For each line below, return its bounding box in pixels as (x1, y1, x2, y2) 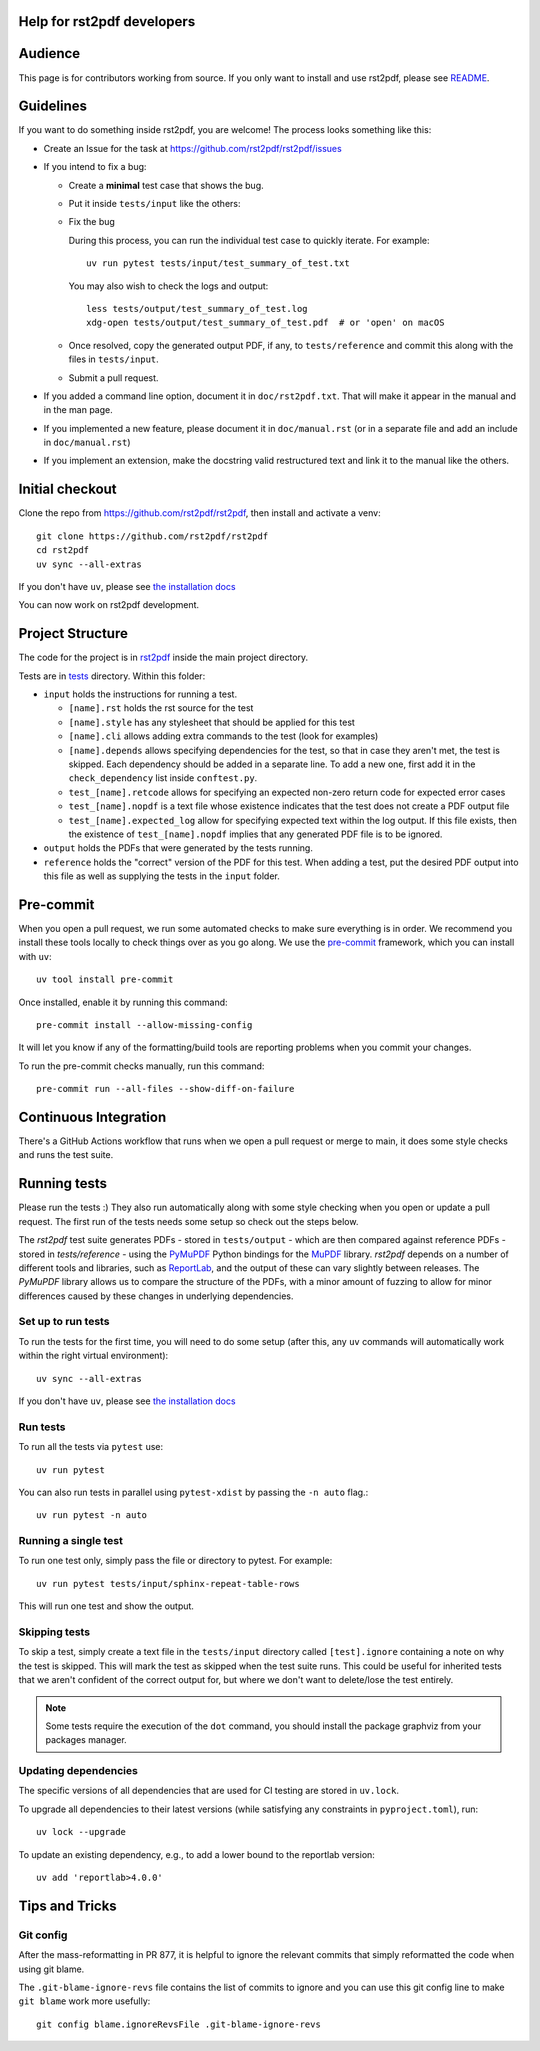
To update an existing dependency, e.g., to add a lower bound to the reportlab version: (18, 1848, 375, 1860)
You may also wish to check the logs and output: (68, 280, 269, 292)
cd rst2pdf (36, 545, 90, 556)
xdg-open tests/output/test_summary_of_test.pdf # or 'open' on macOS (86, 317, 445, 329)
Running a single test (18, 1534, 124, 1548)
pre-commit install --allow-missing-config (36, 1019, 253, 1030)
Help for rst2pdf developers (18, 13, 196, 30)
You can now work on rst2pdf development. (18, 599, 200, 611)
